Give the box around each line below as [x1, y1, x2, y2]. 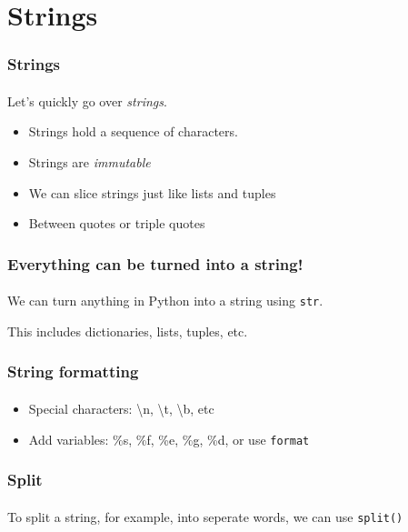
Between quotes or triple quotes [28, 214, 205, 233]
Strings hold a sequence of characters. [28, 122, 238, 141]
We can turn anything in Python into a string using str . [7, 291, 323, 310]
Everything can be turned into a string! [7, 252, 304, 275]
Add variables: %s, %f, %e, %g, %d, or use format [28, 429, 310, 448]
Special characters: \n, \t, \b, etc [28, 398, 214, 417]
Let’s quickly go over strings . [7, 91, 167, 110]
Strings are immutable [28, 153, 151, 171]
